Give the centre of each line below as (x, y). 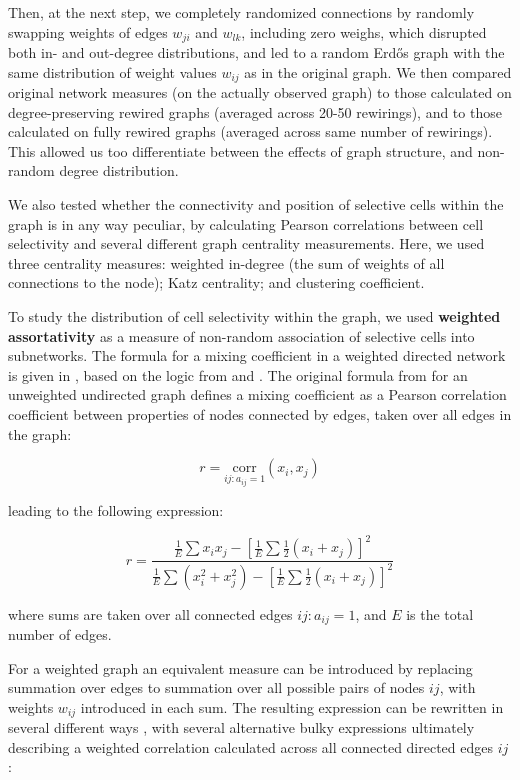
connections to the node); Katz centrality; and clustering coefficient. (216, 282)
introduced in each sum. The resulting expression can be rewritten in (292, 706)
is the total (440, 613)
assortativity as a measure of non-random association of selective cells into (241, 335)
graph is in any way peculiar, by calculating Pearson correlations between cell (246, 223)
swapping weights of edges (88, 31)
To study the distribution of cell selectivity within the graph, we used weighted (254, 316)
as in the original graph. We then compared (378, 71)
